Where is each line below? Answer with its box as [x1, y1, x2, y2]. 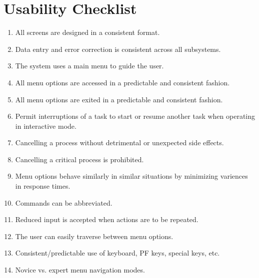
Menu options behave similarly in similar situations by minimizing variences [15, 171, 248, 181]
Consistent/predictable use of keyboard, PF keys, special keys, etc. [15, 248, 220, 258]
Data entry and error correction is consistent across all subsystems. [15, 43, 221, 54]
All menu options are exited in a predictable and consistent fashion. [15, 94, 223, 104]
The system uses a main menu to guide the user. [15, 60, 164, 71]
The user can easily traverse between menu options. [15, 231, 173, 241]
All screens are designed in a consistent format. [15, 27, 160, 37]
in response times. [15, 181, 70, 191]
